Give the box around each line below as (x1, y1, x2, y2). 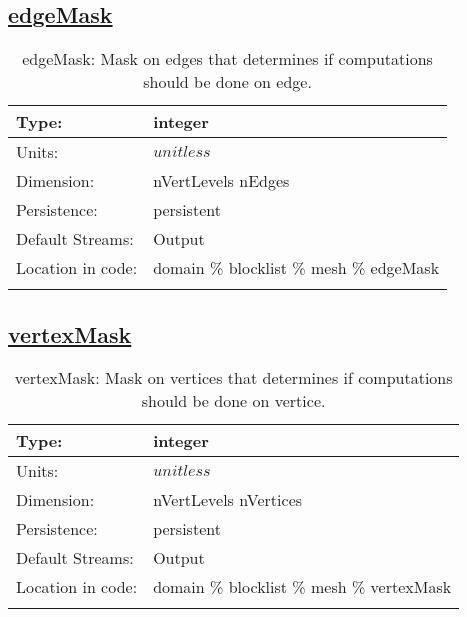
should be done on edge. (143, 70, 312, 94)
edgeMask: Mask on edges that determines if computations (22, 47, 433, 71)
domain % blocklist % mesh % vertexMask (153, 575, 452, 599)
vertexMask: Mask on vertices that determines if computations (14, 366, 453, 390)
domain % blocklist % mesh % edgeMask (153, 256, 440, 280)
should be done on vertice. (141, 389, 326, 413)
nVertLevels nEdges (153, 169, 290, 193)
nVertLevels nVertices (153, 488, 303, 512)
